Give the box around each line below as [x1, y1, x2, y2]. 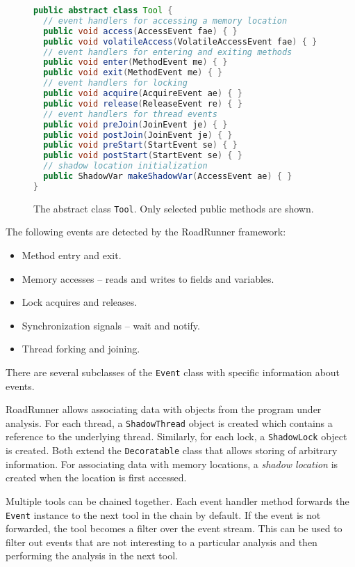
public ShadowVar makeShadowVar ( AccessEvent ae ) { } [43, 171, 292, 181]
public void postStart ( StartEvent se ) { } [43, 150, 242, 161]
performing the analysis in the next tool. [6, 548, 178, 563]
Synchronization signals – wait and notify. [22, 318, 200, 332]
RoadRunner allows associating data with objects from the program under [6, 402, 322, 417]
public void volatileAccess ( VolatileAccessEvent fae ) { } [43, 36, 317, 47]
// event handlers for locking [43, 78, 188, 88]
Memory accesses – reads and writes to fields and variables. [22, 271, 274, 286]
